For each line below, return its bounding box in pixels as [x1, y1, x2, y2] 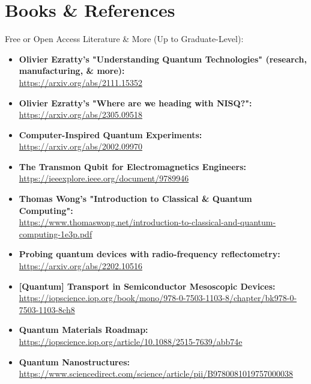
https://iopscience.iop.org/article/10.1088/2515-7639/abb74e [19, 335, 243, 347]
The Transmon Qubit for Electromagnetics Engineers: [19, 160, 247, 172]
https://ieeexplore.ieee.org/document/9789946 [19, 172, 189, 184]
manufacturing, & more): [19, 64, 125, 77]
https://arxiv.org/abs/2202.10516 [19, 260, 143, 272]
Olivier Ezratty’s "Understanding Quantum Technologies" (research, [19, 52, 307, 65]
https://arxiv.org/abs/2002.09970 [19, 140, 143, 153]
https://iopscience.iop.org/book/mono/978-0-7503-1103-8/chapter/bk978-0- [19, 291, 297, 304]
